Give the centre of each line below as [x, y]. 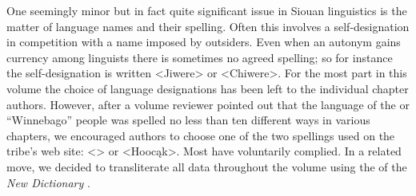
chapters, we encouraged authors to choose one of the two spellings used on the [201, 135]
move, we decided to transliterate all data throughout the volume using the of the [207, 166]
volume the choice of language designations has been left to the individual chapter [208, 88]
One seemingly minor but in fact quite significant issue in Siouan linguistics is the [207, 10]
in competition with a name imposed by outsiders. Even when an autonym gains [204, 42]
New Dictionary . [48, 182]
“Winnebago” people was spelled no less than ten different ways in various [188, 120]
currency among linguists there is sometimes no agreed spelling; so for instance [200, 57]
